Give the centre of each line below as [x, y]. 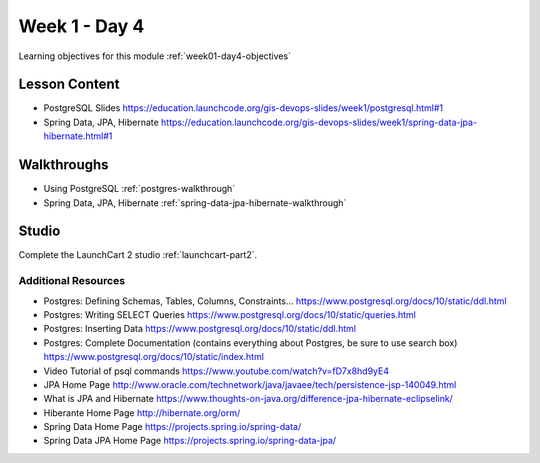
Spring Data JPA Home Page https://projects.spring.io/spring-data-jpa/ [190, 441]
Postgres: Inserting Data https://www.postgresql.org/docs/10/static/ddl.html [200, 329]
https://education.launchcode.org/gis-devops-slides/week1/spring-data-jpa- [319, 122]
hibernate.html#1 [78, 136]
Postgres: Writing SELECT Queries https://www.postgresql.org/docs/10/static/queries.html [230, 314]
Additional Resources [71, 281]
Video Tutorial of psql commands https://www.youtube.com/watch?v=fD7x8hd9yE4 [216, 371]
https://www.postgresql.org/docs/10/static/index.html [154, 357]
